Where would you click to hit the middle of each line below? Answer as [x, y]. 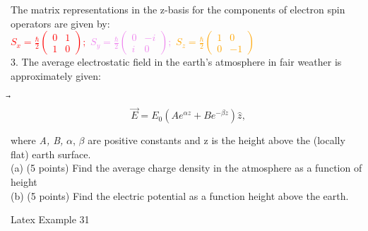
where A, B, [37, 140]
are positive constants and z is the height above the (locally [216, 140]
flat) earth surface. [51, 154]
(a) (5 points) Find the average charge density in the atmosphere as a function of [186, 168]
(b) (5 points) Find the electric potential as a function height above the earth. [180, 195]
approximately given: [56, 75]
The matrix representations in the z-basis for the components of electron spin [178, 9]
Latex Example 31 [50, 219]
